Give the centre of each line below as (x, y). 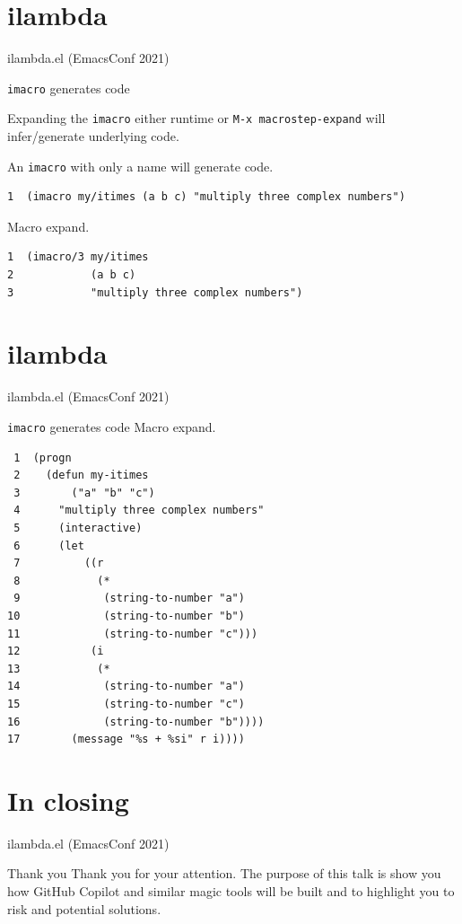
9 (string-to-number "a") (129, 598)
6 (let (49, 546)
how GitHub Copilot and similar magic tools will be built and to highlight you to (231, 891)
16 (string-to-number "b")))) (136, 722)
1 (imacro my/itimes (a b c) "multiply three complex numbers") (206, 197)
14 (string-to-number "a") (126, 686)
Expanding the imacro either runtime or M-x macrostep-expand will (196, 118)
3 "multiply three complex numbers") (155, 292)
